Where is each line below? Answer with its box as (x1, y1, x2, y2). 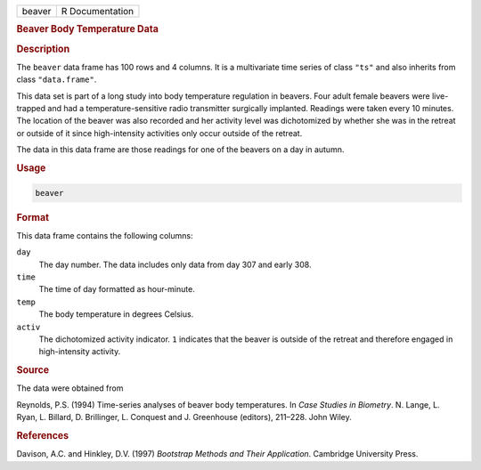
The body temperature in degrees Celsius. (38, 309, 194, 320)
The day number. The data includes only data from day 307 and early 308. (38, 259, 312, 270)
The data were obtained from (16, 383, 124, 393)
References (16, 429, 69, 442)
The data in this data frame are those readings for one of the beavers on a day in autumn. (16, 144, 345, 155)
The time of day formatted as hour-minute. (38, 284, 195, 295)
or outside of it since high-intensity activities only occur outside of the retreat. (16, 127, 303, 138)
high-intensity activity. (38, 346, 121, 357)
